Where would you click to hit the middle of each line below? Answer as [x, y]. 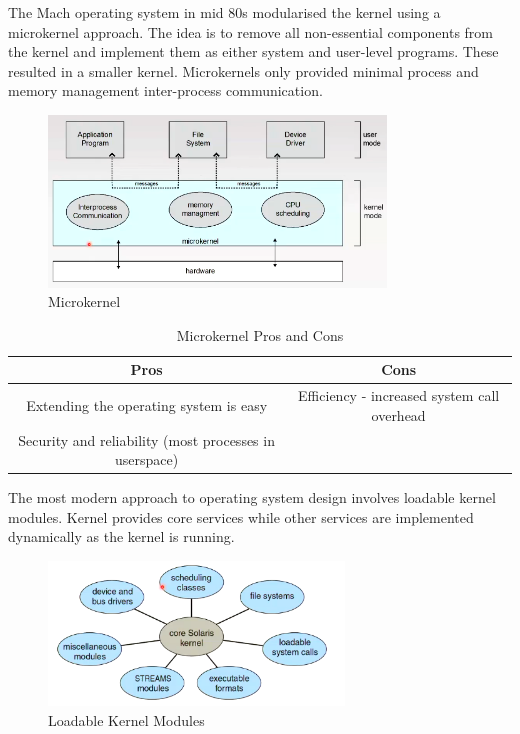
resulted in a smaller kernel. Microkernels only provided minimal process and [243, 70]
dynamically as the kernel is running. [121, 536]
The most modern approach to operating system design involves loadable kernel [252, 497]
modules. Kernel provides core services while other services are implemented [241, 516]
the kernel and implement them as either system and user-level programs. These [253, 51]
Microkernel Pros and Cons [260, 334]
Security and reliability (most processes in [146, 439]
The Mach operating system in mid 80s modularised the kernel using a [224, 12]
